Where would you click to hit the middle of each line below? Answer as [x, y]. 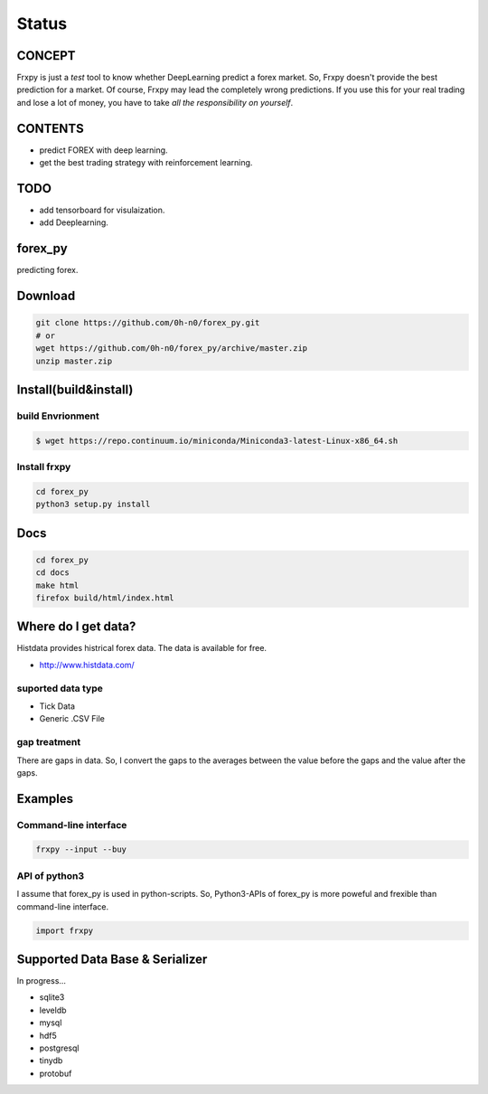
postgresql [59, 1048]
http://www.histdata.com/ [87, 665]
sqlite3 [52, 997]
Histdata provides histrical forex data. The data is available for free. [141, 648]
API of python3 [51, 875]
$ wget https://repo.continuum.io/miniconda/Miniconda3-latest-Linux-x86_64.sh [217, 440]
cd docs [52, 573]
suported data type [60, 688]
